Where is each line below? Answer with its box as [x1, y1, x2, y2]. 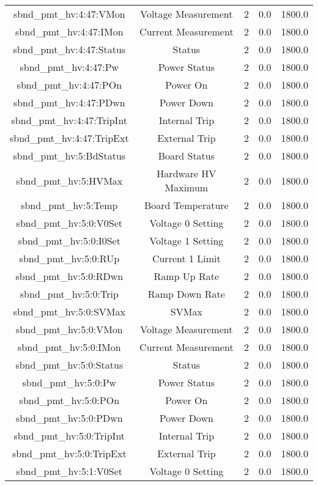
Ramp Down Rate [147, 287, 225, 301]
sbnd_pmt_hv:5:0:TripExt [12, 446, 127, 460]
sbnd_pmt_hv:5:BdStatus [13, 149, 126, 163]
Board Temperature [144, 198, 229, 212]
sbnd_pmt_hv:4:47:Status [13, 42, 126, 56]
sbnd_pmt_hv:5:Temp [21, 198, 118, 212]
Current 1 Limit [152, 251, 221, 265]
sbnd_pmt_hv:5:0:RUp [19, 251, 120, 265]
